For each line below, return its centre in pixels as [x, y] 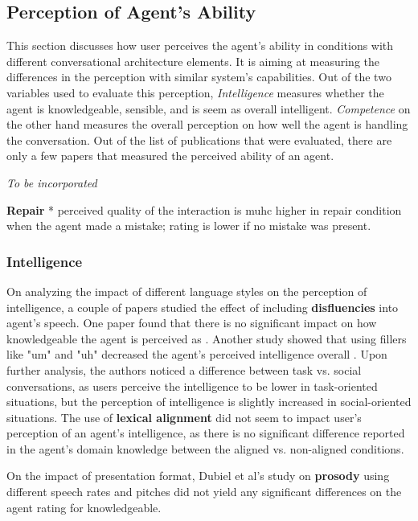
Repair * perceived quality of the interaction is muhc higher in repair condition [204, 209]
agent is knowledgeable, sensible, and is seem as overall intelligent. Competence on [209, 108]
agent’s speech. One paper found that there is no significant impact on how [192, 323]
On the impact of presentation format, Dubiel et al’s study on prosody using [198, 476]
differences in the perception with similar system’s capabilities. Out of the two [199, 77]
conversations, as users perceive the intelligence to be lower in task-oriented [192, 386]
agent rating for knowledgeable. [84, 507]
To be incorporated [52, 182]
